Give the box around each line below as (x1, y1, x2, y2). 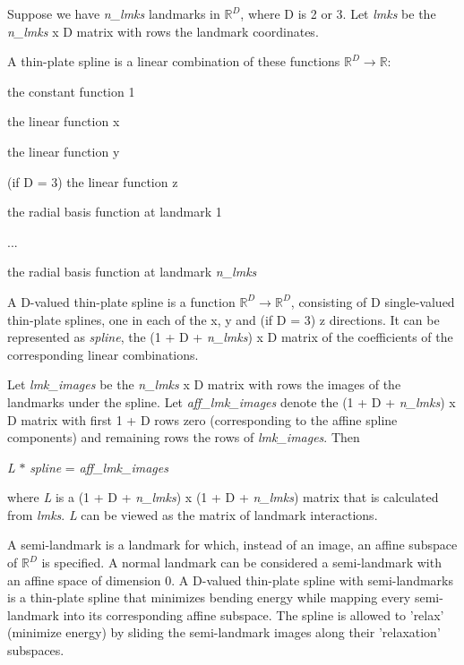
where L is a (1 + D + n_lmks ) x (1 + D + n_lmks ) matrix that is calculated (7, 488, 439, 507)
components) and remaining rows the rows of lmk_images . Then (7, 428, 360, 447)
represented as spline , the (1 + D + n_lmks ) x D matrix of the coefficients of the (7, 328, 453, 346)
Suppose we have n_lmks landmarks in (7, 4, 220, 22)
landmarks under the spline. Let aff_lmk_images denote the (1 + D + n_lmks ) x (7, 392, 456, 411)
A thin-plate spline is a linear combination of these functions (7, 52, 340, 71)
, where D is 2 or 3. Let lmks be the (240, 4, 436, 22)
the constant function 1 (7, 81, 135, 100)
